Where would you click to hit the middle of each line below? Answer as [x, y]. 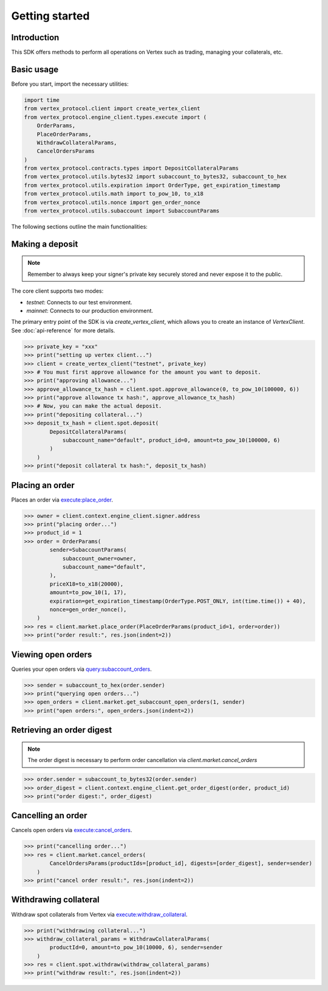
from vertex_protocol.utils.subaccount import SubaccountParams [122, 211]
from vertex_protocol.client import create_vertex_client [112, 109]
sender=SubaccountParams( [88, 550]
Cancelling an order [49, 816]
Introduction [35, 37]
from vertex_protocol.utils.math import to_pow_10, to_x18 [114, 194]
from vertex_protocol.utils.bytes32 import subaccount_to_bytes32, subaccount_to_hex [155, 177]
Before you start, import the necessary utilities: [70, 84]
